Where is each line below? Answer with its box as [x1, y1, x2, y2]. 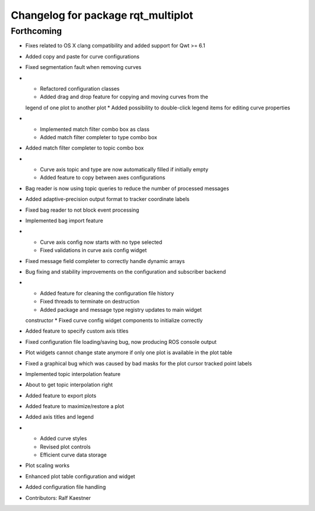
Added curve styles [40, 435, 87, 442]
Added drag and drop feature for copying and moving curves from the [40, 94, 208, 101]
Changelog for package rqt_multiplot [10, 9, 194, 22]
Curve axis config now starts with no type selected [40, 239, 163, 246]
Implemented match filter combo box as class [40, 126, 150, 133]
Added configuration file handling [25, 484, 106, 491]
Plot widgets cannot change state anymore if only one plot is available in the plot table [25, 349, 233, 356]
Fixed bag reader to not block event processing [25, 206, 139, 213]
